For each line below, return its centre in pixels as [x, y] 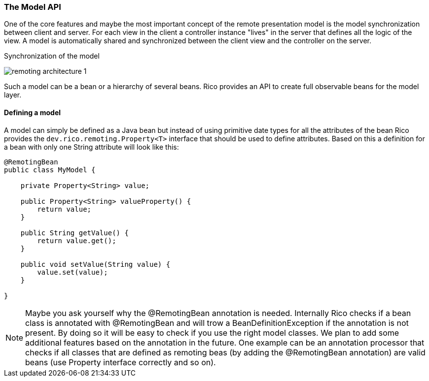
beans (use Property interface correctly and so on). [121, 362]
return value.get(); [77, 240]
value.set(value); [72, 272]
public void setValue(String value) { [95, 264]
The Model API [33, 7]
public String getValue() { [74, 233]
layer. [13, 95]
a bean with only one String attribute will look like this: [91, 147]
